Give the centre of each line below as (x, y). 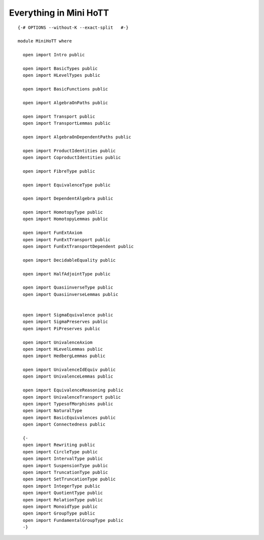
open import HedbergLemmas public (64, 356)
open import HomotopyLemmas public (66, 219)
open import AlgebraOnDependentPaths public (77, 137)
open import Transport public (59, 116)
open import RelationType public (63, 500)
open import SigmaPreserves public (66, 322)
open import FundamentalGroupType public (73, 520)
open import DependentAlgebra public (68, 199)
